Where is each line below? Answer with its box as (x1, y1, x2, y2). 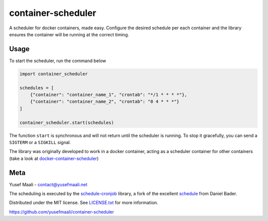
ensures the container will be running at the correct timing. (9, 31, 129, 37)
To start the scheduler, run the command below (9, 58, 106, 64)
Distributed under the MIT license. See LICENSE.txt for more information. (9, 200, 158, 206)
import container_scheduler (19, 71, 88, 76)
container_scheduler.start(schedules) (19, 120, 114, 125)
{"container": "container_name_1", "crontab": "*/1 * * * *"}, (30, 92, 188, 97)
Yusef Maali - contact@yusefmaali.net (9, 181, 88, 187)
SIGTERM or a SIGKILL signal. (9, 139, 71, 145)
